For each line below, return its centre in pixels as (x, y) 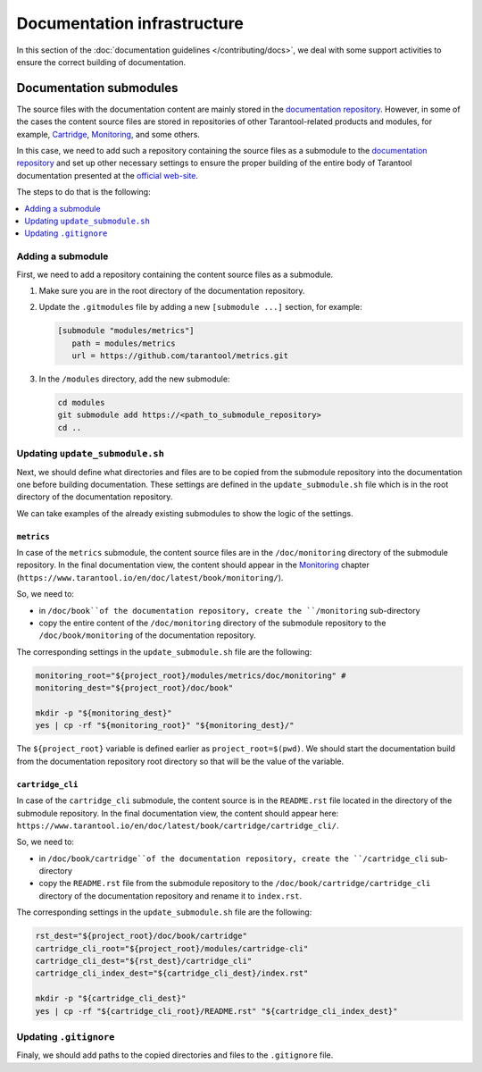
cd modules (81, 403)
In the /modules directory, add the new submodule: (134, 379)
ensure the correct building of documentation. (101, 62)
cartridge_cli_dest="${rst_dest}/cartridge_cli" (144, 961)
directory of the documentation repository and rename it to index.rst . (170, 896)
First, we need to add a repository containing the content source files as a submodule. (175, 274)
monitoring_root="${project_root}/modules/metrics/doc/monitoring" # (191, 675)
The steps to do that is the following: (83, 192)
